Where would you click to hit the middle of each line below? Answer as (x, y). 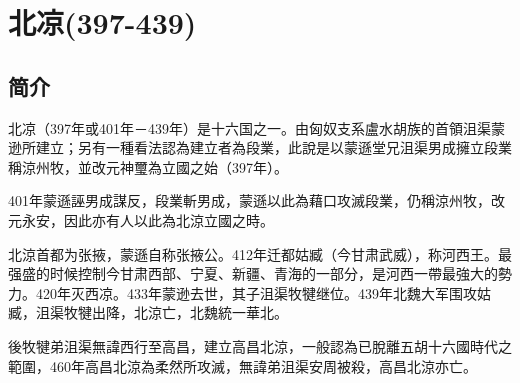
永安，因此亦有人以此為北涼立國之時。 (147, 219)
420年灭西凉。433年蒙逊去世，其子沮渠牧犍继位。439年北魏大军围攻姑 (263, 292)
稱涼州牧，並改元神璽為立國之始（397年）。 (148, 166)
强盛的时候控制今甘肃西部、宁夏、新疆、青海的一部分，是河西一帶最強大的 (253, 273)
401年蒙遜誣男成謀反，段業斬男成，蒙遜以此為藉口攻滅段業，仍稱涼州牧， (249, 200)
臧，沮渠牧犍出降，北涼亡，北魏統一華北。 (148, 312)
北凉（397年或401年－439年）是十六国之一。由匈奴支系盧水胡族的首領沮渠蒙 (256, 127)
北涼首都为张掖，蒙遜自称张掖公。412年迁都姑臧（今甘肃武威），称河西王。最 (260, 253)
